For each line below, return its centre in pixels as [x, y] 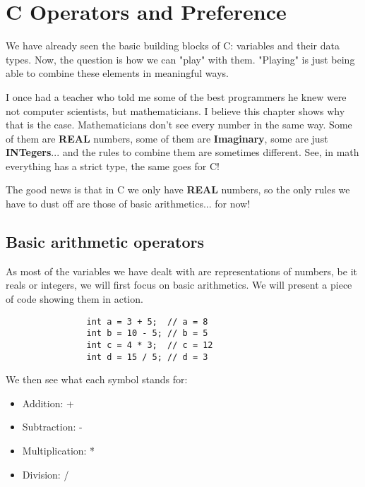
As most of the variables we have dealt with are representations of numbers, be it [181, 271]
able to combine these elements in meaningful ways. [117, 73]
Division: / [46, 474]
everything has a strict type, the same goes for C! [113, 166]
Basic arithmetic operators [105, 242]
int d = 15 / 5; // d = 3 [147, 357]
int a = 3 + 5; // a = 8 [147, 321]
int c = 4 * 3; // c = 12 [150, 345]
